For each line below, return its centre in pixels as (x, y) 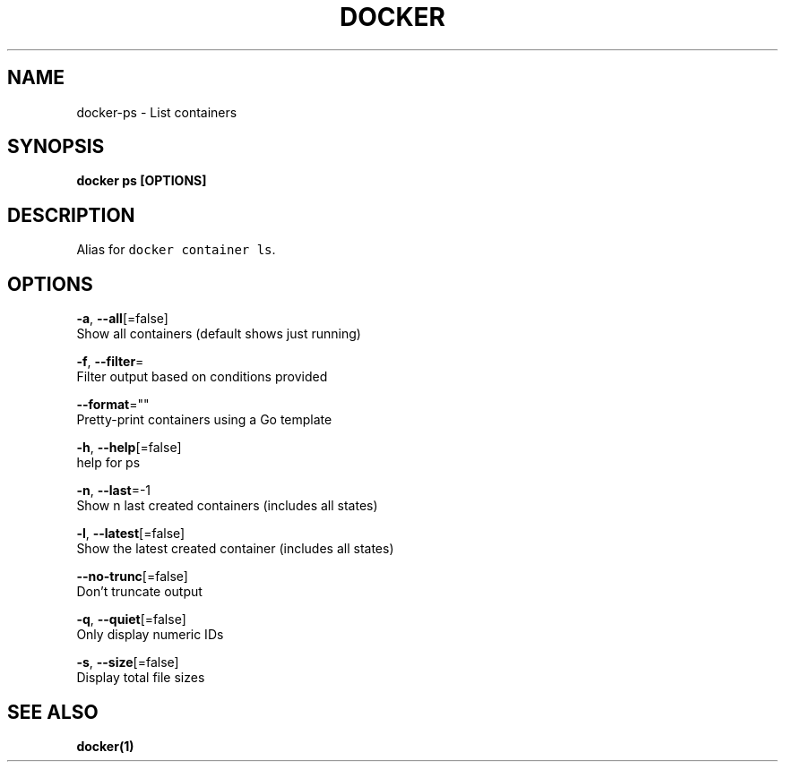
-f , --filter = (110, 362)
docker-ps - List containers (157, 112)
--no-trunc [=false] (132, 577)
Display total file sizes (141, 678)
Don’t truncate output (139, 592)
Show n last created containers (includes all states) (227, 506)
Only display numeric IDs (150, 635)
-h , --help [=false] (129, 448)
